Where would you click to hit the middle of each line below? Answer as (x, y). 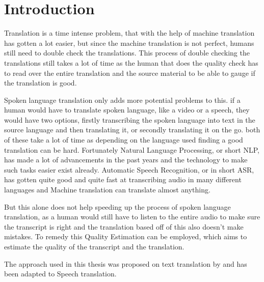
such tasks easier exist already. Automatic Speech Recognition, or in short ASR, (129, 169)
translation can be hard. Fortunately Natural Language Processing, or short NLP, (132, 149)
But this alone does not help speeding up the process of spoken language (117, 206)
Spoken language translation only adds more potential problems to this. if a (122, 100)
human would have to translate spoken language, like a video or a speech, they (127, 110)
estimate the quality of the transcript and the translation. (94, 246)
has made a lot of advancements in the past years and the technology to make (126, 160)
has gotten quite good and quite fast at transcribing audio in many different (123, 179)
